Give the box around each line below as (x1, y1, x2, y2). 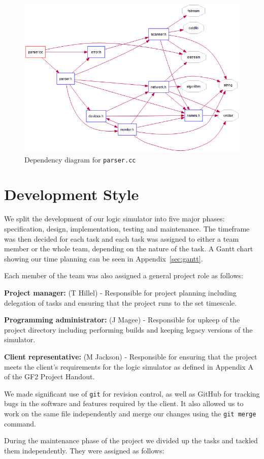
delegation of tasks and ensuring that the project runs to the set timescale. (4, 297, 237, 308)
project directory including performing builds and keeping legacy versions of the (4, 324, 253, 335)
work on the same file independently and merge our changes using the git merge (4, 408, 256, 418)
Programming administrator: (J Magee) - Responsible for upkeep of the (4, 314, 240, 325)
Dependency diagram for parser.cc (24, 154, 136, 165)
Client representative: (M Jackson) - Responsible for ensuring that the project (4, 351, 257, 362)
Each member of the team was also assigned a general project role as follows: (4, 270, 243, 281)
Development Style (4, 184, 139, 205)
